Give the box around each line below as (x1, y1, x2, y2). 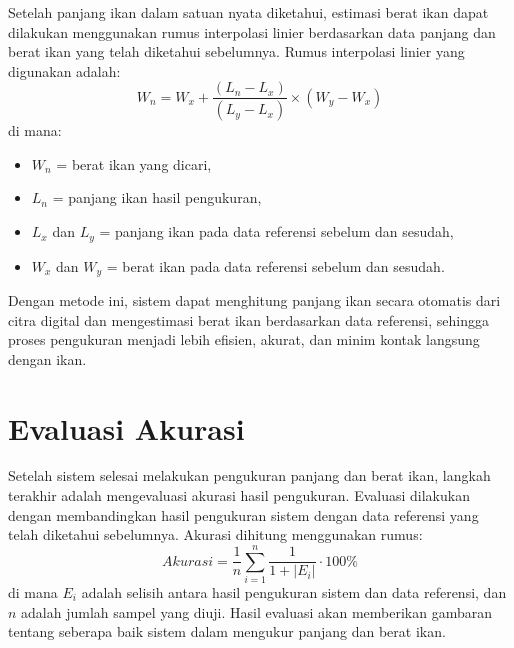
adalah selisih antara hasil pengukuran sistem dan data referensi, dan (81, 581, 507, 602)
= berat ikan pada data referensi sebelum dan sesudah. (106, 255, 445, 276)
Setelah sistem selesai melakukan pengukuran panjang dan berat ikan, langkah (8, 465, 491, 486)
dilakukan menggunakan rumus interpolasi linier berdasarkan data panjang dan (8, 21, 496, 42)
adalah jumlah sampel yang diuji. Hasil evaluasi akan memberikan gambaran (21, 601, 492, 622)
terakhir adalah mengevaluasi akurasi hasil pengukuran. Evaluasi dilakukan (8, 485, 470, 506)
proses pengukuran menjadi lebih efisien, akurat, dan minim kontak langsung (8, 329, 480, 350)
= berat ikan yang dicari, (56, 153, 212, 174)
